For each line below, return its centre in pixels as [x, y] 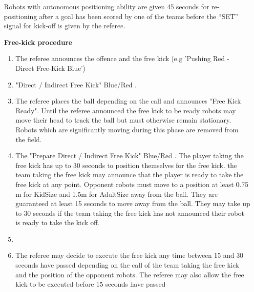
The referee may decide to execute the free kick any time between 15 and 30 [129, 255]
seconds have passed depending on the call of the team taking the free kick [127, 265]
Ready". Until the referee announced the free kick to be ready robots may [126, 110]
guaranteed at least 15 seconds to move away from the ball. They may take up [133, 203]
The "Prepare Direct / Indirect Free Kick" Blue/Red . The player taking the [129, 156]
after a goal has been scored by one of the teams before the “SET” [139, 16]
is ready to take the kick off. [58, 222]
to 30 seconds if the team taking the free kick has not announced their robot [130, 213]
